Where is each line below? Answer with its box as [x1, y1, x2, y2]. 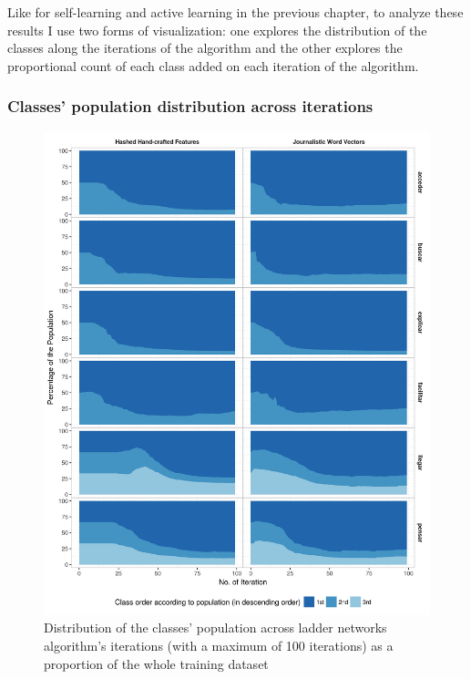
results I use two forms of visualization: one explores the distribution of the [7, 20, 427, 39]
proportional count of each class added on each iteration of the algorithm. [7, 56, 419, 75]
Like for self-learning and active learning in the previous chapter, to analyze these [7, 3, 464, 21]
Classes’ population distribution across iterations [7, 95, 374, 118]
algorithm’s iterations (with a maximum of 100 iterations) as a [44, 635, 394, 654]
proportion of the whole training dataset [44, 653, 269, 673]
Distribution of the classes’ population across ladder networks [44, 618, 387, 637]
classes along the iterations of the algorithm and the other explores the [7, 38, 403, 57]
